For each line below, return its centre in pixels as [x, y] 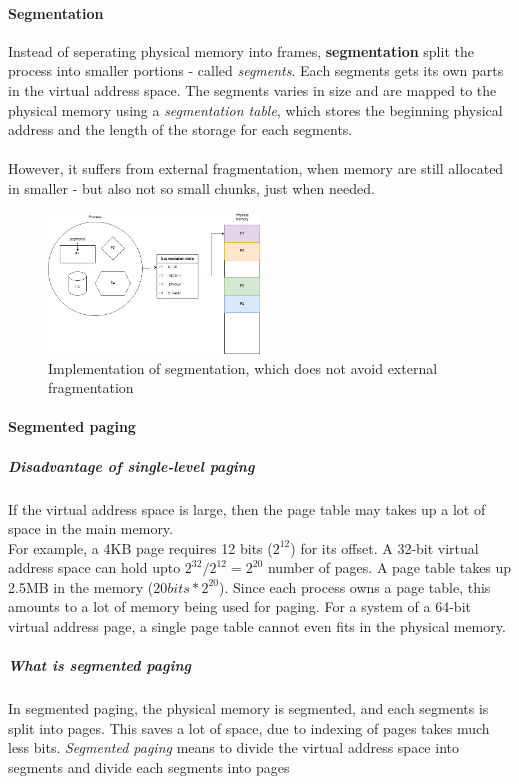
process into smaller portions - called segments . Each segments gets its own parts [256, 70]
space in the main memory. [90, 528]
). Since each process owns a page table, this [355, 586]
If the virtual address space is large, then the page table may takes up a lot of [247, 508]
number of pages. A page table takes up [389, 567]
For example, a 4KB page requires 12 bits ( [140, 547]
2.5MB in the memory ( [81, 586]
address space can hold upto [94, 567]
